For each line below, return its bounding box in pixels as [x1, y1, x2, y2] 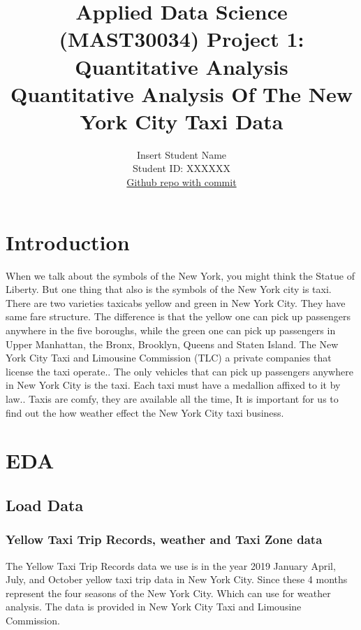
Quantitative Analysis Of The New [10, 79, 353, 108]
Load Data [6, 494, 84, 515]
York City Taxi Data [80, 106, 283, 135]
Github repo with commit [126, 175, 237, 189]
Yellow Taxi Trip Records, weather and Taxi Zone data [6, 531, 323, 548]
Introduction [6, 227, 130, 256]
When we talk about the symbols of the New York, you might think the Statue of [6, 268, 355, 282]
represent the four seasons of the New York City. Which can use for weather [6, 585, 331, 600]
